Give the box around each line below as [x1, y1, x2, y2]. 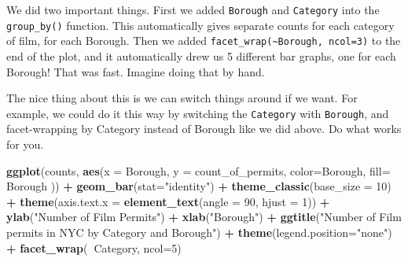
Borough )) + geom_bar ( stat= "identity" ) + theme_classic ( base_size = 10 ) [6, 178, 391, 194]
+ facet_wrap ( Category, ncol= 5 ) [6, 239, 182, 256]
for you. [6, 136, 44, 152]
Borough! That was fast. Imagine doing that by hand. [6, 63, 265, 79]
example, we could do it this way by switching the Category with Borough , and [6, 105, 389, 121]
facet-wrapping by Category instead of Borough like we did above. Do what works [6, 120, 402, 137]
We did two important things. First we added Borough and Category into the [6, 2, 380, 17]
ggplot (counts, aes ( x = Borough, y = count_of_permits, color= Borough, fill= [6, 162, 391, 179]
